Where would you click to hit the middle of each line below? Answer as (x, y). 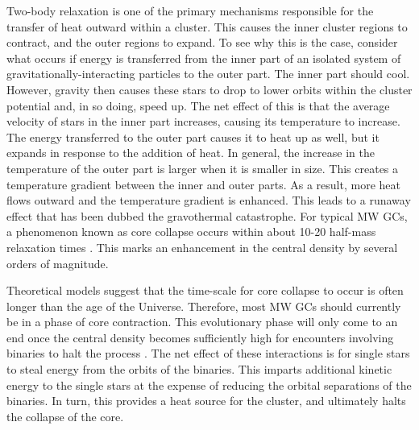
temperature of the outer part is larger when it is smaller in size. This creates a (203, 168)
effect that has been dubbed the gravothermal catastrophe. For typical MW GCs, (207, 215)
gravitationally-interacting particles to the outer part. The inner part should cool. (208, 74)
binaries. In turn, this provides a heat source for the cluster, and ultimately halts (206, 401)
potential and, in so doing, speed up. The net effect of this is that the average (198, 105)
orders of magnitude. (58, 263)
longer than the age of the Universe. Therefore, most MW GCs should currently (204, 306)
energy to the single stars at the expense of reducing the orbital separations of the (209, 385)
